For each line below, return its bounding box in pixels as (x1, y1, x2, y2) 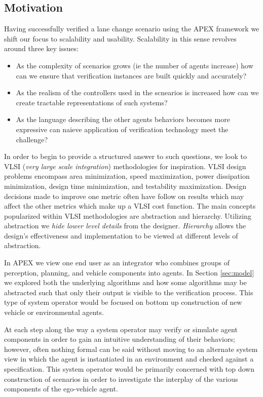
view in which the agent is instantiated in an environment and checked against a (4, 353, 254, 364)
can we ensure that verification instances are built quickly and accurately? (16, 70, 247, 81)
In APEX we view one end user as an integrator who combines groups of (4, 257, 230, 268)
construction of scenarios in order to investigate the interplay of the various (4, 373, 238, 384)
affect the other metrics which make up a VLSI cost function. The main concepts (4, 201, 256, 211)
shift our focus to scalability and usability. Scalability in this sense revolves (4, 33, 237, 44)
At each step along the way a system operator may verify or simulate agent (4, 324, 238, 334)
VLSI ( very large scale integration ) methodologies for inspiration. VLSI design (4, 161, 246, 171)
